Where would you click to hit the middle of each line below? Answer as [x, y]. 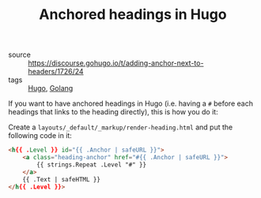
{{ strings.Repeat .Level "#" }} [92, 164]
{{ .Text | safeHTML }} [62, 179]
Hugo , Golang [51, 88]
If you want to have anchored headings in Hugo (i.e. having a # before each [130, 103]
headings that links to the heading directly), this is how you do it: [113, 112]
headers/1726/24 [56, 72]
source [20, 55]
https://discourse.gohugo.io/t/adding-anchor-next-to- [116, 63]
